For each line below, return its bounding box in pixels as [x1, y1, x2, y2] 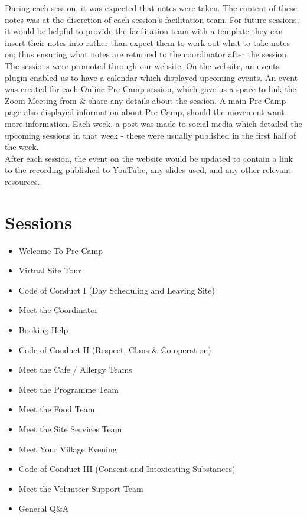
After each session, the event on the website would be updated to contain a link [5, 152, 293, 164]
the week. [5, 141, 39, 153]
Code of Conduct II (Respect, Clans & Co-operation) [18, 343, 211, 356]
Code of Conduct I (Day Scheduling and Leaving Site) [18, 284, 215, 296]
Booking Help [18, 324, 68, 335]
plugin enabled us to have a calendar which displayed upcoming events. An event [5, 71, 298, 83]
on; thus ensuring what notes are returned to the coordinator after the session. [5, 48, 289, 60]
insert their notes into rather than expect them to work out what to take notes [5, 36, 290, 48]
